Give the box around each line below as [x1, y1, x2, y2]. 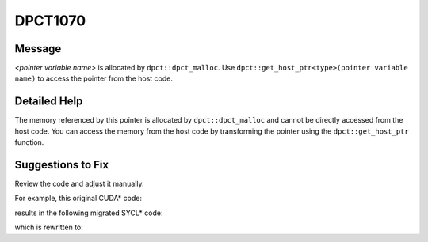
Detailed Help [14, 95, 83, 108]
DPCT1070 [14, 12, 86, 29]
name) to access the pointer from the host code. [14, 74, 174, 83]
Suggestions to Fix [14, 158, 109, 172]
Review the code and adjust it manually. [14, 179, 144, 189]
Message [14, 42, 62, 55]
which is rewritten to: [14, 222, 83, 233]
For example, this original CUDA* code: [14, 194, 143, 203]
